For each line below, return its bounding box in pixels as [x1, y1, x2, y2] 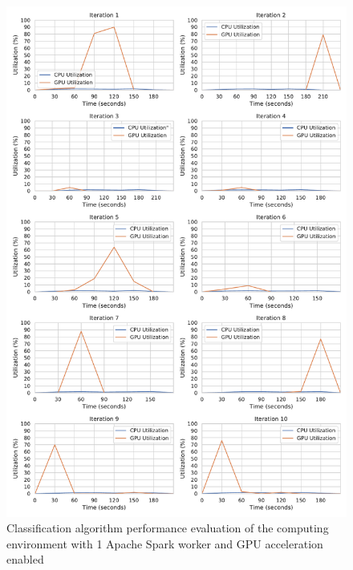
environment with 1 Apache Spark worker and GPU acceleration [6, 535, 323, 552]
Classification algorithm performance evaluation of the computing [6, 519, 329, 536]
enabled [6, 551, 44, 568]
